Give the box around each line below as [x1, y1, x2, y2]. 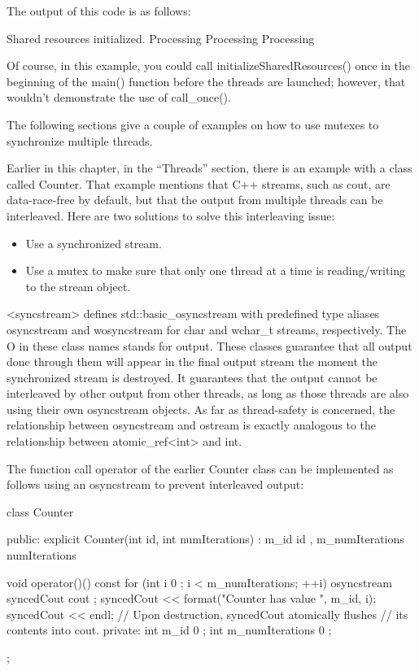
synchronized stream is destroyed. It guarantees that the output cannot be [7, 368, 378, 386]
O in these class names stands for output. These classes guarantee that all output [7, 337, 412, 354]
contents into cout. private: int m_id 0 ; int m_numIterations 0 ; [7, 621, 332, 638]
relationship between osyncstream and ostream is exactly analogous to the [7, 416, 376, 434]
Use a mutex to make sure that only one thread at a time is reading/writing [25, 262, 406, 279]
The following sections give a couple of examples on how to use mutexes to [7, 115, 379, 133]
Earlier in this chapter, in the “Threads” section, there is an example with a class [7, 159, 412, 176]
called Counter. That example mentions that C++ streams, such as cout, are [7, 175, 391, 192]
